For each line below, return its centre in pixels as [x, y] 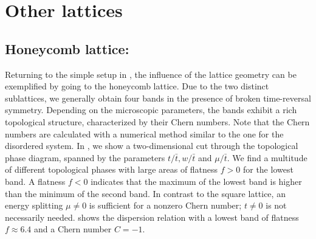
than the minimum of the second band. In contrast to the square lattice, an [145, 193]
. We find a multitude [267, 157]
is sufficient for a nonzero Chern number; [165, 205]
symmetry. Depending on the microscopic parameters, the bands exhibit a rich [151, 110]
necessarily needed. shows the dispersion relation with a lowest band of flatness [152, 217]
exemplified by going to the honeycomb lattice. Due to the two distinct [137, 86]
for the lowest [268, 169]
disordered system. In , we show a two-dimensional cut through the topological [152, 146]
